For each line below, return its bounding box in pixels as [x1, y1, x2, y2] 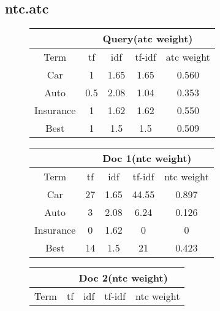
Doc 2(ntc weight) [78, 271, 168, 285]
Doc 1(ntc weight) [102, 151, 192, 166]
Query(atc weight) [102, 31, 193, 46]
